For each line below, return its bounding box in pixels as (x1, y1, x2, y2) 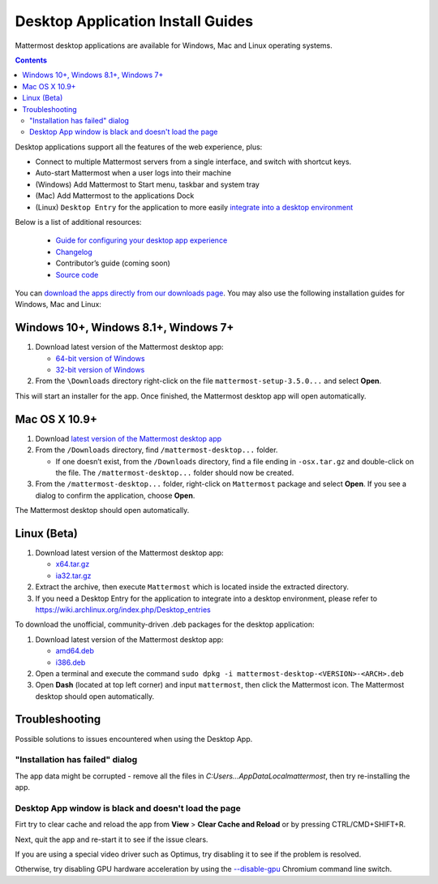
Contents (15, 55, 48, 65)
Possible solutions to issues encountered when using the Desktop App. (15, 734, 253, 744)
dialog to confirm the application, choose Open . (35, 490, 195, 500)
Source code (55, 270, 99, 279)
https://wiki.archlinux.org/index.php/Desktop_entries (35, 605, 211, 614)
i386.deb (55, 658, 86, 667)
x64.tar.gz (55, 559, 90, 569)
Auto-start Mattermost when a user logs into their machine (35, 168, 231, 178)
